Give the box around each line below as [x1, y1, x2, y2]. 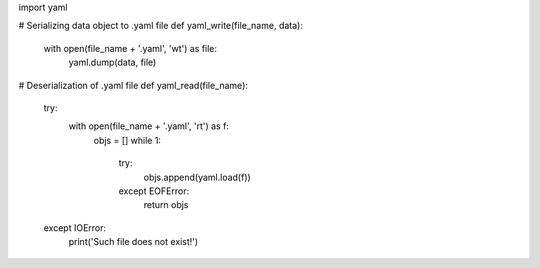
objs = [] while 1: [93, 134, 162, 146]
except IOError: [43, 221, 107, 234]
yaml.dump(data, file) [68, 56, 157, 69]
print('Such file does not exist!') [68, 236, 199, 248]
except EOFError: [118, 185, 190, 197]
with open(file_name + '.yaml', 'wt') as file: [43, 42, 218, 54]
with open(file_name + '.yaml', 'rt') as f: [68, 120, 230, 132]
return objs [143, 199, 189, 211]
